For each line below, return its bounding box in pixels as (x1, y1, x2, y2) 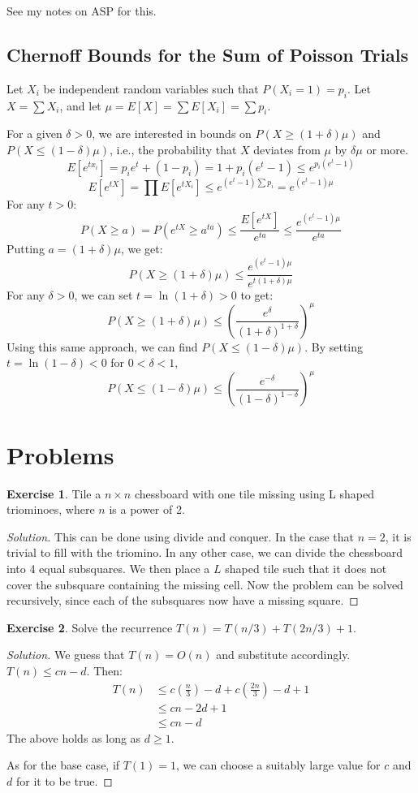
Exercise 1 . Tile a (6, 485, 101, 502)
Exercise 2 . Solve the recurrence (6, 618, 173, 636)
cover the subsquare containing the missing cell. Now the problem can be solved (6, 575, 403, 593)
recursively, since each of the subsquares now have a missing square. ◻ (6, 592, 359, 609)
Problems (6, 437, 114, 471)
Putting (6, 240, 45, 257)
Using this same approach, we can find (6, 338, 198, 355)
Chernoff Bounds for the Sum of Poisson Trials (6, 41, 409, 67)
